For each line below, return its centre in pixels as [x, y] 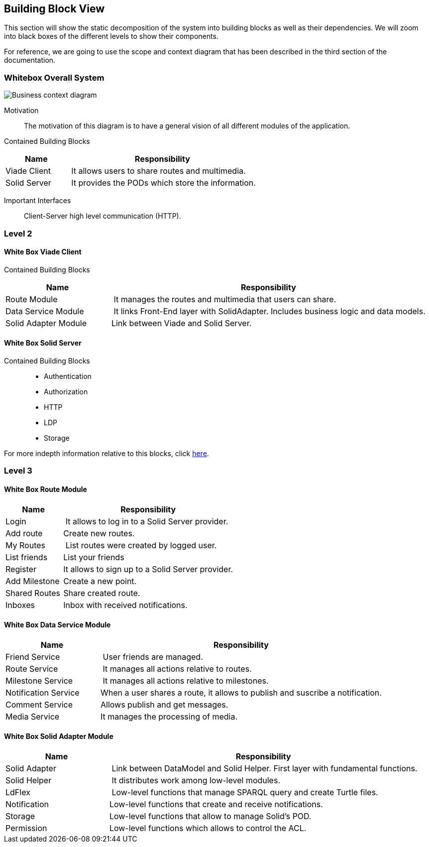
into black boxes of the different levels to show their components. [111, 36]
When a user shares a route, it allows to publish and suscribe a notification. [241, 692]
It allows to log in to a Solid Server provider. [147, 521]
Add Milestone [33, 581]
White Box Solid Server [43, 343]
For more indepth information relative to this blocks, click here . [107, 453]
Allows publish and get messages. [164, 704]
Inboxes [20, 605]
